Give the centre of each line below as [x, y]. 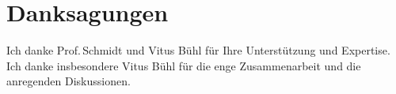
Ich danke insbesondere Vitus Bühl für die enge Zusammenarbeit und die [184, 65]
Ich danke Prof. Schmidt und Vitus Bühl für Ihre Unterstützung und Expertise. [198, 50]
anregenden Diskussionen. [69, 81]
